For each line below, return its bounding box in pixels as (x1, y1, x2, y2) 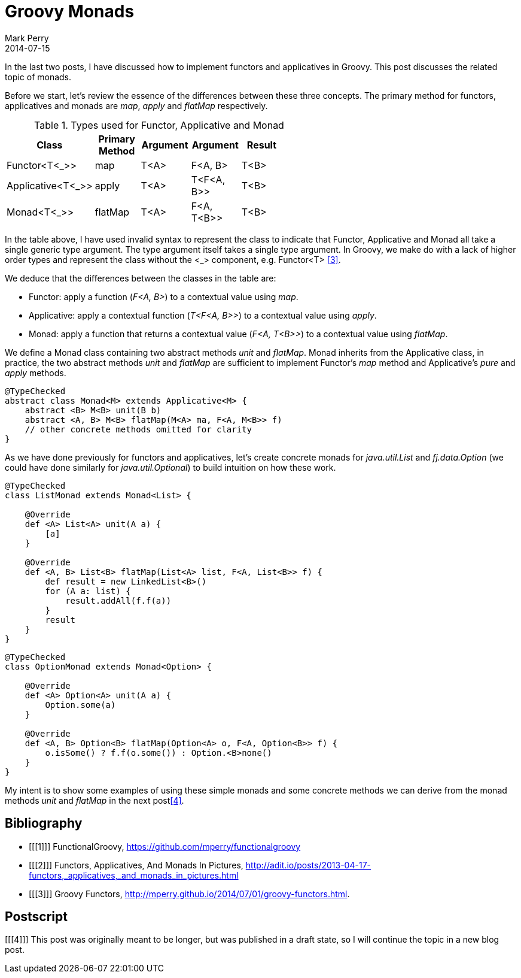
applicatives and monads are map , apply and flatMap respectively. (5, 100, 268, 111)
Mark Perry (5, 32, 49, 43)
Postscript (5, 909, 68, 925)
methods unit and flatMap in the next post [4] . (5, 795, 184, 806)
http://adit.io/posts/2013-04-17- (245, 859, 371, 870)
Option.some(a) (45, 700, 116, 710)
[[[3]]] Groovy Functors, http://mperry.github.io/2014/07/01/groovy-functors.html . (29, 888, 350, 899)
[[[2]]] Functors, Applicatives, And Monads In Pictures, (29, 859, 243, 870)
